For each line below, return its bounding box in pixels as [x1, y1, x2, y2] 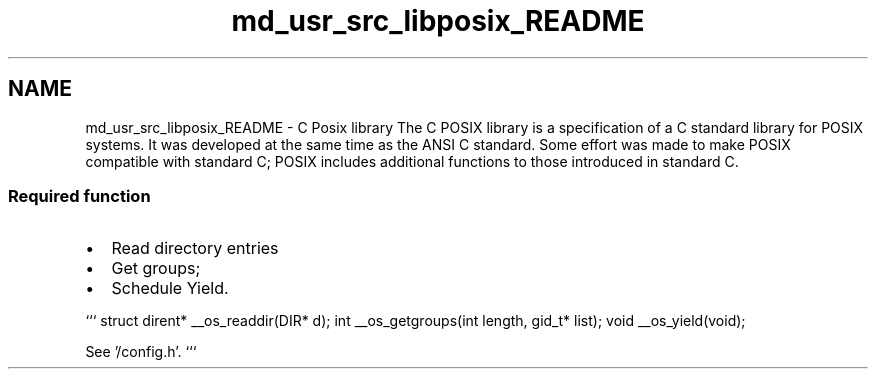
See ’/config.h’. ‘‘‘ [85, 343, 197, 361]
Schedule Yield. [111, 278, 229, 299]
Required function [8, 185, 151, 206]
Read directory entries [111, 238, 279, 259]
